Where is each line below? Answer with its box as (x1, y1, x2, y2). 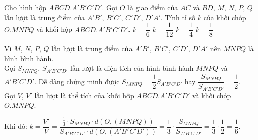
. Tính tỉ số (160, 12, 196, 22)
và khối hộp (36, 24, 72, 34)
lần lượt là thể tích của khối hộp (34, 90, 134, 100)
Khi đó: (4, 121, 27, 131)
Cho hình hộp (4, 2, 47, 12)
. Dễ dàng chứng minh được (34, 76, 120, 86)
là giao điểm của (127, 2, 178, 12)
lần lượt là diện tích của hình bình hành (70, 63, 194, 73)
